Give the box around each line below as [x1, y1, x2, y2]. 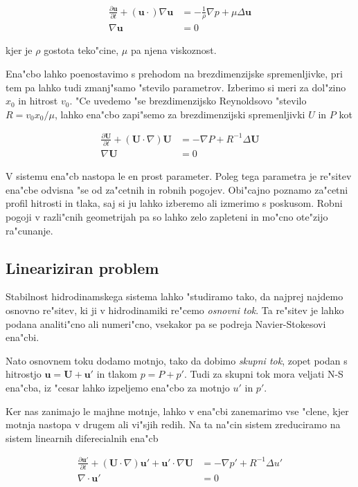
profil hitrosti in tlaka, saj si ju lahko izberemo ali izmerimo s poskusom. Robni [6, 196, 343, 210]
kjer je [6, 43, 33, 57]
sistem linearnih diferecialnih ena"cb [6, 430, 159, 445]
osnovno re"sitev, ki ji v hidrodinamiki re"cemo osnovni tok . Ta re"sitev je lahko [6, 303, 344, 318]
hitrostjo [6, 367, 42, 381]
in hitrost [18, 93, 58, 108]
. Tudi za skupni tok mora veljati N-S [184, 367, 343, 381]
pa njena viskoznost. [130, 43, 217, 57]
